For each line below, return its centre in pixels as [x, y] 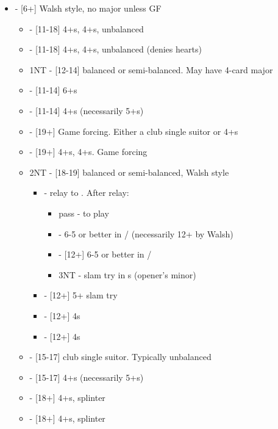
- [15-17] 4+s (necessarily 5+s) [87, 377]
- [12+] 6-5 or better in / [105, 254]
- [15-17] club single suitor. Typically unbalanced [120, 357]
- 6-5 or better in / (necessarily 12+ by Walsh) [146, 233]
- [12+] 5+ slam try [81, 295]
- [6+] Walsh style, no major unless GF [88, 8]
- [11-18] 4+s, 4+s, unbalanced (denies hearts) [116, 49]
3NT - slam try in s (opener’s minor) [127, 274]
